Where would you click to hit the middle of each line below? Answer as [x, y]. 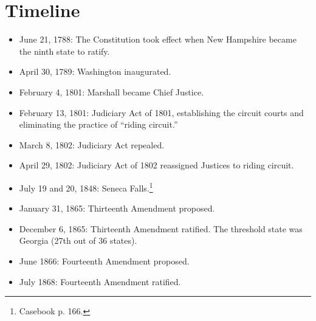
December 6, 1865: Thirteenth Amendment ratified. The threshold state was [161, 228]
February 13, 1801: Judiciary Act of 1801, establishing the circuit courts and [161, 112]
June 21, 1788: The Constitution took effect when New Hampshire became [158, 39]
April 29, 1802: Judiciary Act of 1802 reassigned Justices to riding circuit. [156, 165]
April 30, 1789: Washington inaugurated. [95, 71]
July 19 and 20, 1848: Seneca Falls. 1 [86, 187]
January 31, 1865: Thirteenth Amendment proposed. [117, 208]
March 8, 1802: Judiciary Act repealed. [92, 144]
